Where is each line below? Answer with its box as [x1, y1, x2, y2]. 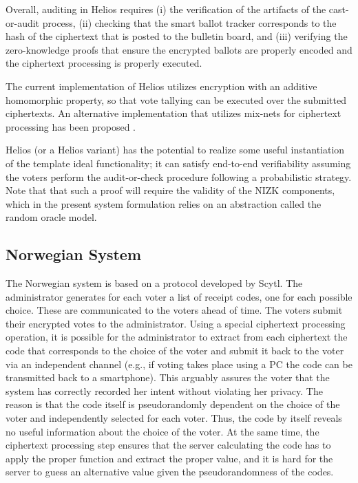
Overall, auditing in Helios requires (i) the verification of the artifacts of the [6, 2, 326, 16]
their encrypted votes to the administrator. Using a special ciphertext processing [6, 316, 346, 330]
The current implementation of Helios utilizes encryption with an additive [6, 78, 317, 93]
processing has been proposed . [6, 119, 136, 133]
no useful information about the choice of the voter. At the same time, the [6, 424, 319, 438]
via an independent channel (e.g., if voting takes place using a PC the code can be [6, 356, 352, 371]
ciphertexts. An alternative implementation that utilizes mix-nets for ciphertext [6, 106, 341, 120]
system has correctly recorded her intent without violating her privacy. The [6, 383, 323, 398]
